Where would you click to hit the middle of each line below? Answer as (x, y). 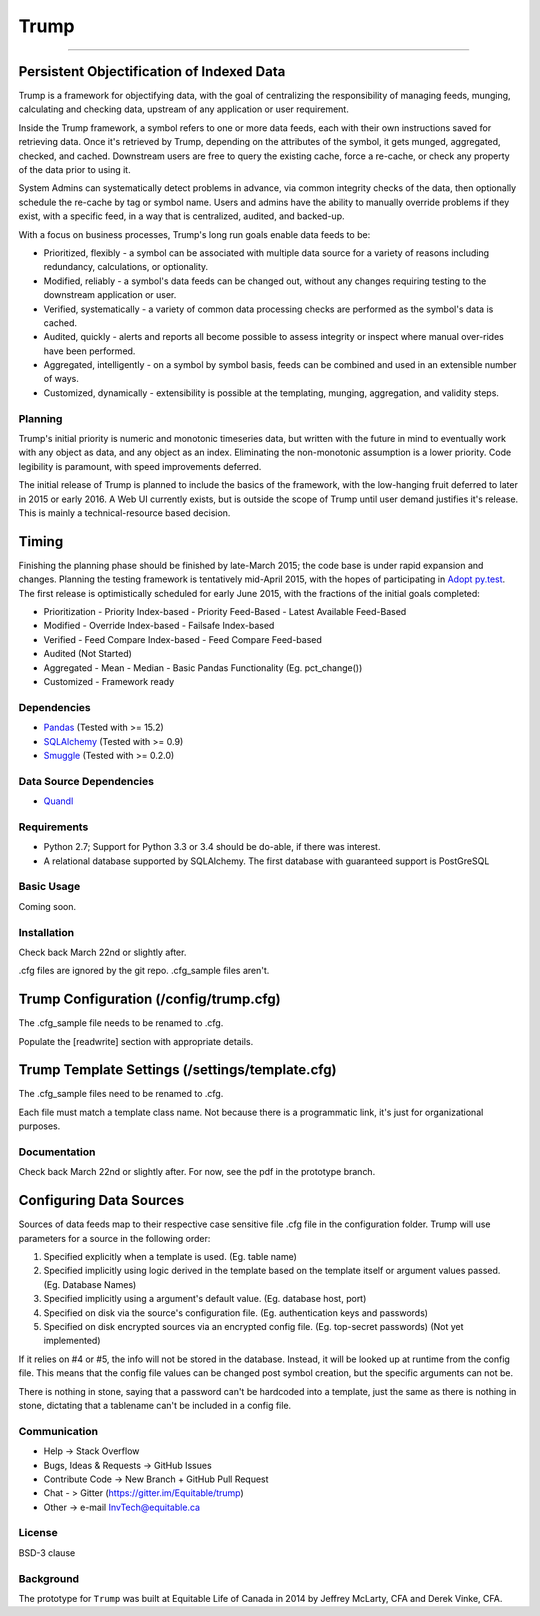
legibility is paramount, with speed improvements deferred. (140, 466)
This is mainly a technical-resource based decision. (124, 512)
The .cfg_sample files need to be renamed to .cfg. (121, 1094)
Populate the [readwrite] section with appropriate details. (136, 1041)
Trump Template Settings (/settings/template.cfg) (177, 1070)
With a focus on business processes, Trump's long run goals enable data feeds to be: (194, 234)
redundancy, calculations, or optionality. (126, 267)
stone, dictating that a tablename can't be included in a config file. (155, 1405)
